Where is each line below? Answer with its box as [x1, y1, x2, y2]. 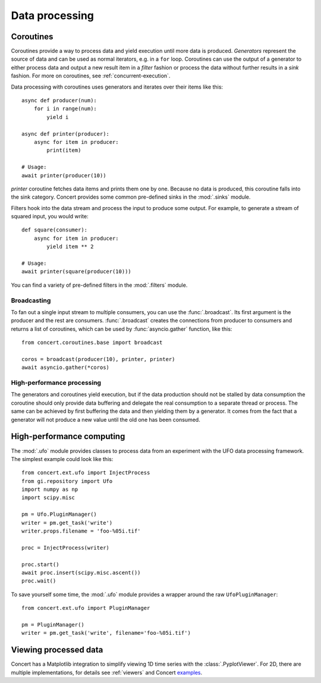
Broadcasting [11, 296, 51, 305]
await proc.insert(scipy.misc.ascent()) [21, 569, 141, 576]
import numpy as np [21, 486, 78, 493]
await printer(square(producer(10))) [21, 268, 132, 275]
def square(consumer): [21, 227, 88, 233]
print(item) [46, 147, 81, 154]
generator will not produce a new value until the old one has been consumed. [11, 416, 200, 423]
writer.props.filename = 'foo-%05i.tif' [21, 528, 141, 535]
